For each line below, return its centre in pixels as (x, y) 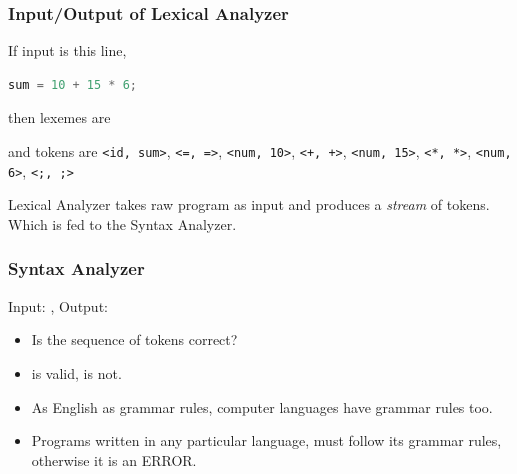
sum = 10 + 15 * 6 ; (73, 84)
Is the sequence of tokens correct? (134, 339)
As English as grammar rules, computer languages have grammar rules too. (262, 406)
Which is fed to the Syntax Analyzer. (122, 223)
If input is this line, (67, 50)
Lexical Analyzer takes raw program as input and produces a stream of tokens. (249, 204)
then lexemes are (59, 117)
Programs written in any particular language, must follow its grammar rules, (266, 440)
